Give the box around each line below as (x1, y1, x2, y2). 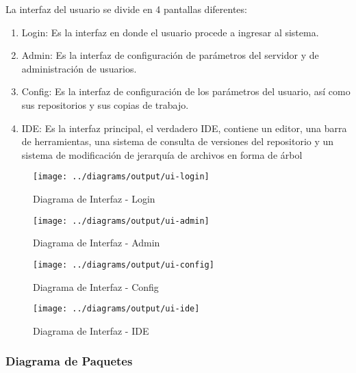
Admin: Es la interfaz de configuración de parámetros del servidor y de (21, 48, 319, 62)
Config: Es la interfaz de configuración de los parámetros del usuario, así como (21, 84, 351, 99)
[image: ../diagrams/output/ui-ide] (33, 304, 200, 314)
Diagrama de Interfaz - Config (33, 279, 159, 294)
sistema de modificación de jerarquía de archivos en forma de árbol (21, 147, 303, 162)
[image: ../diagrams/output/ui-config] (33, 259, 214, 270)
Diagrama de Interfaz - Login (33, 192, 155, 205)
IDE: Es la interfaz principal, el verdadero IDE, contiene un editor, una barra (21, 120, 347, 135)
